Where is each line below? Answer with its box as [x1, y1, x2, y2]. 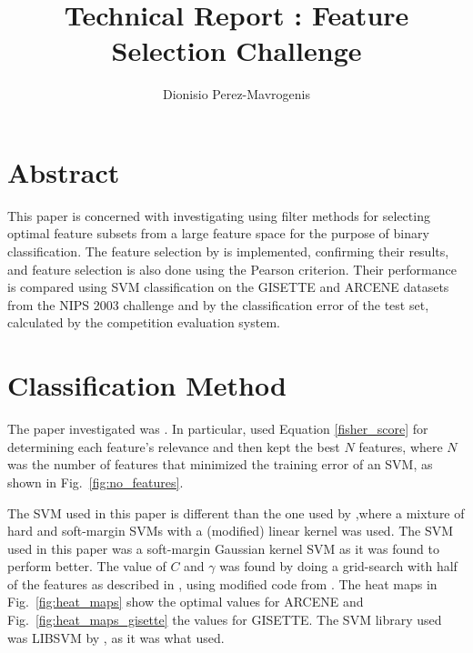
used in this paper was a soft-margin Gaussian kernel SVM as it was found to [7, 538, 439, 558]
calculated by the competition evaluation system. [7, 313, 280, 332]
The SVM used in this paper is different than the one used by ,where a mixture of [7, 503, 465, 522]
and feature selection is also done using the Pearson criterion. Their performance [7, 259, 457, 278]
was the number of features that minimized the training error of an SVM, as [7, 455, 433, 474]
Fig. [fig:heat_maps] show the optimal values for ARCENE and [7, 592, 364, 611]
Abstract [7, 153, 120, 190]
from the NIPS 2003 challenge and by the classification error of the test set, [7, 295, 429, 314]
